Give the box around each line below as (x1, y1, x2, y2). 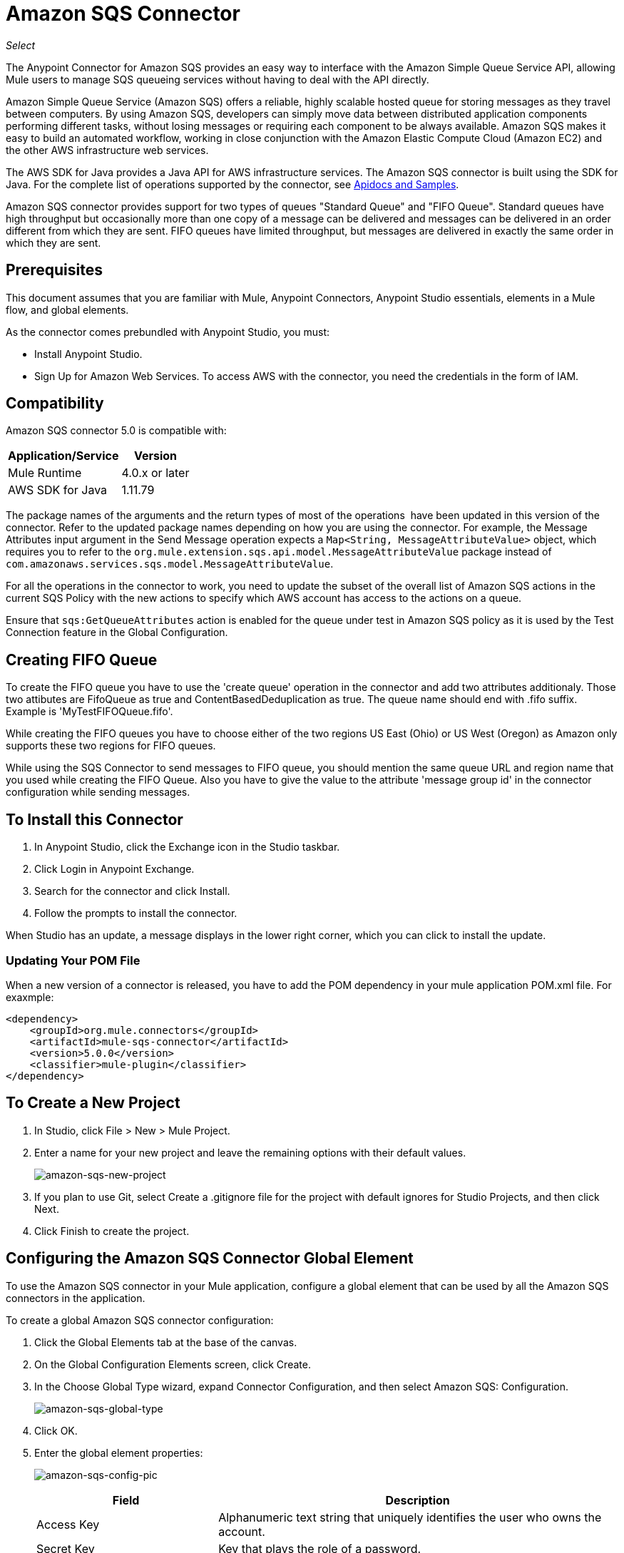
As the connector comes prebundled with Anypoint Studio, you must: (6, 325, 330, 338)
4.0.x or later (121, 466, 190, 481)
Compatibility (6, 394, 104, 413)
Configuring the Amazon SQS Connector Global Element (6, 1249, 414, 1268)
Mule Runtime (8, 466, 82, 481)
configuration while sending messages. (6, 786, 190, 799)
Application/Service (8, 449, 119, 463)
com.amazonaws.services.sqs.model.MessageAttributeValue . (6, 558, 334, 570)
